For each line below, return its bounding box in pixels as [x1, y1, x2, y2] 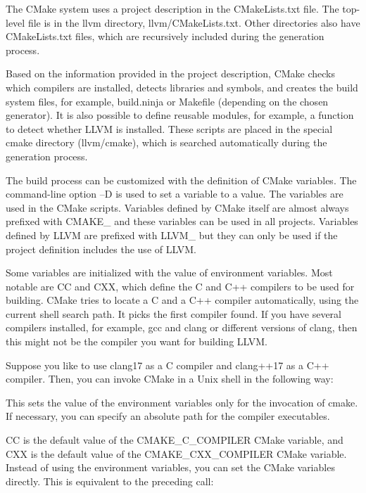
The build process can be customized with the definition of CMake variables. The [6, 172, 357, 187]
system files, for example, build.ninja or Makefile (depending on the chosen [6, 94, 329, 108]
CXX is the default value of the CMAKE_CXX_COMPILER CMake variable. [6, 446, 347, 461]
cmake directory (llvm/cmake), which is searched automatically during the [6, 135, 327, 150]
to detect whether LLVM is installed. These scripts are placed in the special [6, 121, 333, 136]
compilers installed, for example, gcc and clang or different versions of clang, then [6, 320, 358, 335]
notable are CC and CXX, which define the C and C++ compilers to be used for [6, 278, 355, 293]
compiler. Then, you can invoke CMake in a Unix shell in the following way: [6, 371, 334, 386]
